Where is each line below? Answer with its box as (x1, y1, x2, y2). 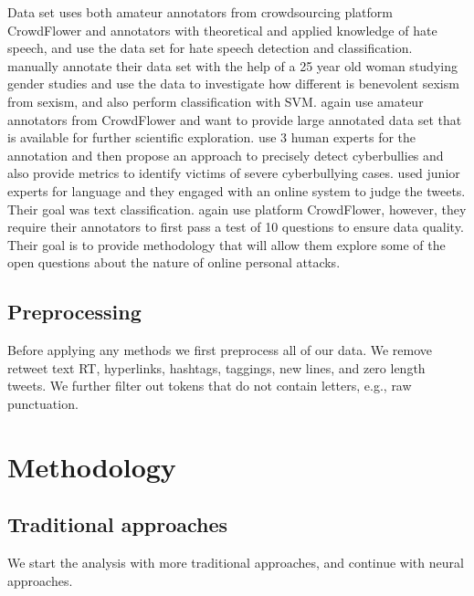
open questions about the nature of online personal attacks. (7, 253, 341, 272)
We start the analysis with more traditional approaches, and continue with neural (7, 553, 464, 572)
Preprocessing (7, 298, 142, 326)
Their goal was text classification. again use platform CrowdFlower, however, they (7, 199, 467, 218)
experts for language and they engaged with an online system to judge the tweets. (7, 181, 466, 200)
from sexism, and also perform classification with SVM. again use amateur (7, 91, 424, 110)
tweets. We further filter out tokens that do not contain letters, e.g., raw (7, 376, 412, 395)
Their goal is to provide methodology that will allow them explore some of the (7, 235, 446, 254)
